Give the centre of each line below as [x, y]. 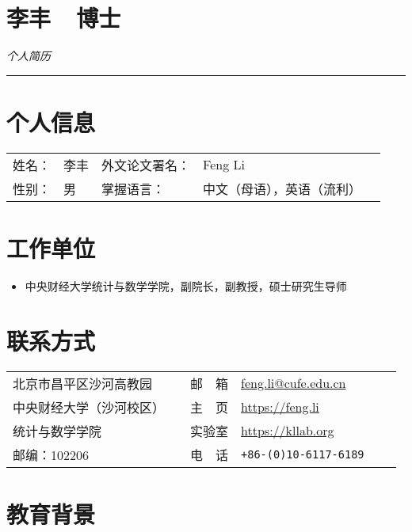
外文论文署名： [146, 165]
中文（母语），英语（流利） [282, 188]
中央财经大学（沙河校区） [89, 407]
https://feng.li [280, 407]
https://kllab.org [288, 431]
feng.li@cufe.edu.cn [294, 383]
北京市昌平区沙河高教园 [83, 383]
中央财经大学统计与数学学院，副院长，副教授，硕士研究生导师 [186, 285]
